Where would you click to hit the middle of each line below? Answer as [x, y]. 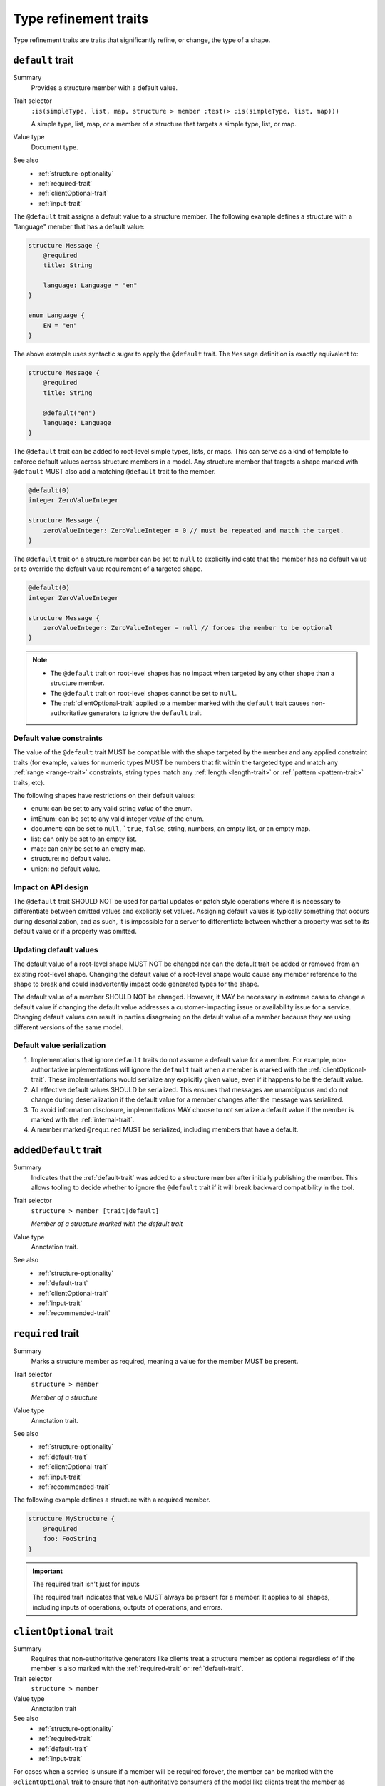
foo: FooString [70, 1539]
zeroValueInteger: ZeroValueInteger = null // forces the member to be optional [188, 628]
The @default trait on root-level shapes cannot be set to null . [144, 693]
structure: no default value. [71, 859]
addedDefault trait [58, 1150]
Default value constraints [58, 738]
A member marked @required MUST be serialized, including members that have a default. [165, 1129]
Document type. [55, 147]
